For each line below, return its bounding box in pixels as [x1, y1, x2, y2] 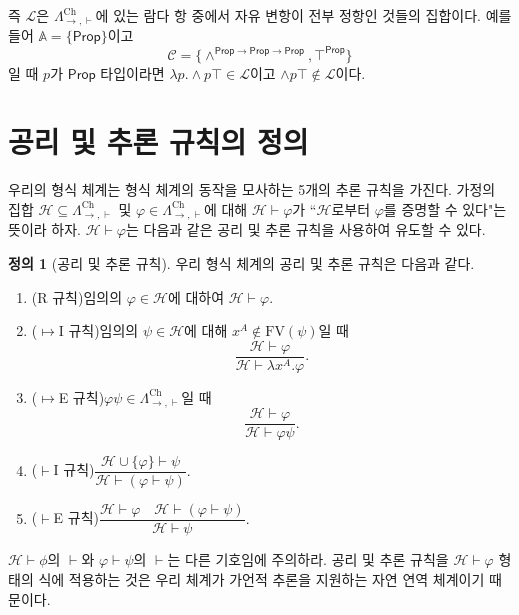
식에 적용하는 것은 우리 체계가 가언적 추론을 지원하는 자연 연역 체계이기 [38, 568, 485, 589]
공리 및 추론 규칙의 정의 [8, 121, 309, 162]
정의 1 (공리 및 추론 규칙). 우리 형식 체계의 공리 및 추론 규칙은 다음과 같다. [8, 252, 475, 273]
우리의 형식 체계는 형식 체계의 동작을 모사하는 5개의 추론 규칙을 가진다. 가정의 [8, 179, 496, 200]
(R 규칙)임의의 [31, 286, 123, 307]
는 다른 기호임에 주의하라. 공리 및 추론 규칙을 [167, 549, 449, 570]
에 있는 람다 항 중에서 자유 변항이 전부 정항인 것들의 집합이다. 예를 [95, 5, 512, 25]
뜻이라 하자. [8, 219, 81, 240]
